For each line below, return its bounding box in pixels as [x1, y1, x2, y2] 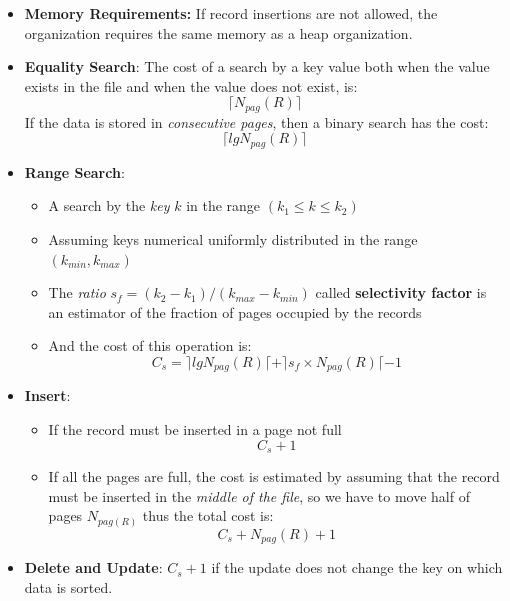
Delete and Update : [24, 557, 163, 578]
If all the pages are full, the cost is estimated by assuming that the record [48, 466, 500, 487]
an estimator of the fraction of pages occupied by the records [48, 301, 422, 322]
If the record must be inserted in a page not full [48, 419, 342, 440]
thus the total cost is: [142, 505, 274, 526]
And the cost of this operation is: [48, 335, 252, 356]
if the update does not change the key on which [211, 557, 503, 578]
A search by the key [48, 195, 170, 216]
